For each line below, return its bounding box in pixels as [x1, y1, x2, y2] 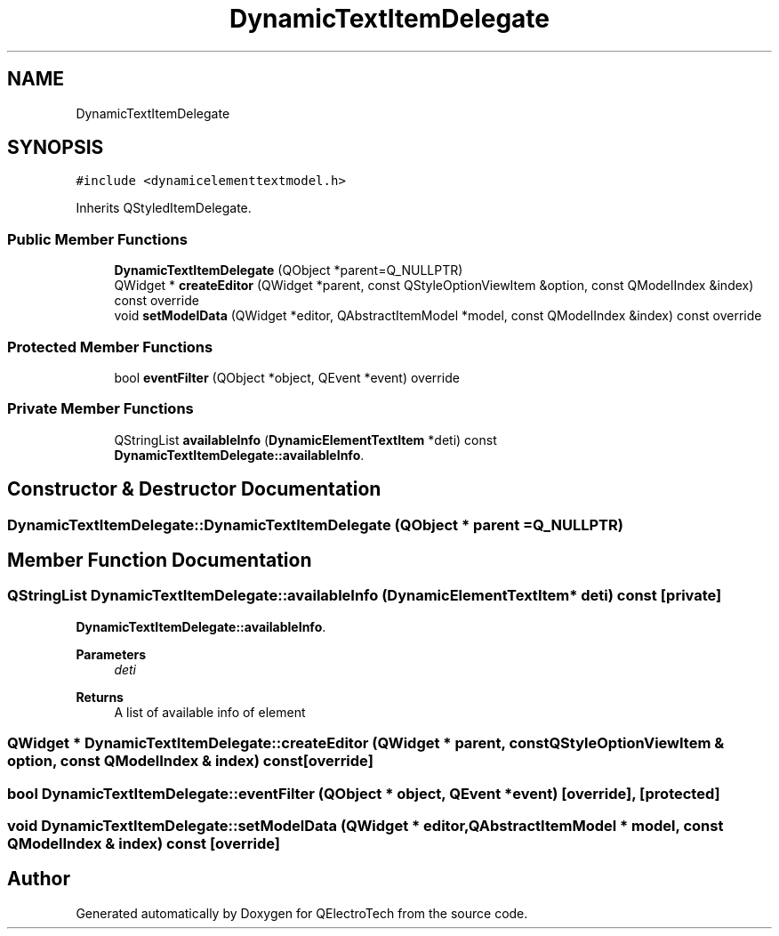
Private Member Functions [7, 399, 194, 418]
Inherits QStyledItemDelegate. [76, 200, 252, 216]
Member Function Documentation [7, 548, 312, 571]
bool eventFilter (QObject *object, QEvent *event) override [114, 369, 460, 385]
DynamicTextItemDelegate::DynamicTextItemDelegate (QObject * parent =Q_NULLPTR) [7, 515, 623, 534]
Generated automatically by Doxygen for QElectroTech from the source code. [76, 905, 528, 921]
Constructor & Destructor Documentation [7, 478, 381, 501]
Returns [76, 689, 124, 705]
